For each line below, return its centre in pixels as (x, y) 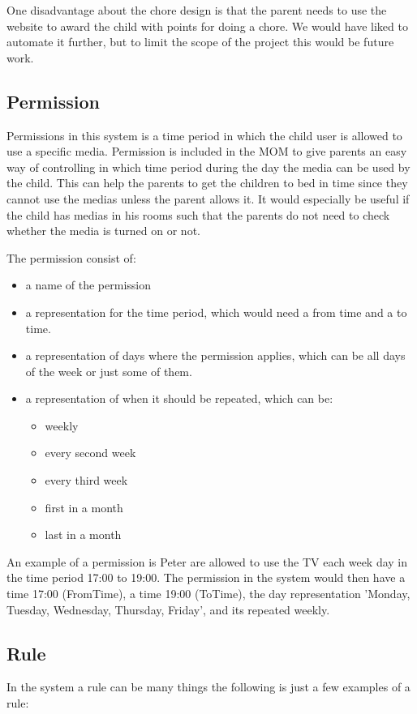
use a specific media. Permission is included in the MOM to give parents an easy (207, 151)
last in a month (83, 534)
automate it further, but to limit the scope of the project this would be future (200, 42)
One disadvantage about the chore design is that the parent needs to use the (197, 10)
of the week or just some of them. (109, 371)
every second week (90, 453)
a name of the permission (88, 285)
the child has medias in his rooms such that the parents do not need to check (198, 214)
